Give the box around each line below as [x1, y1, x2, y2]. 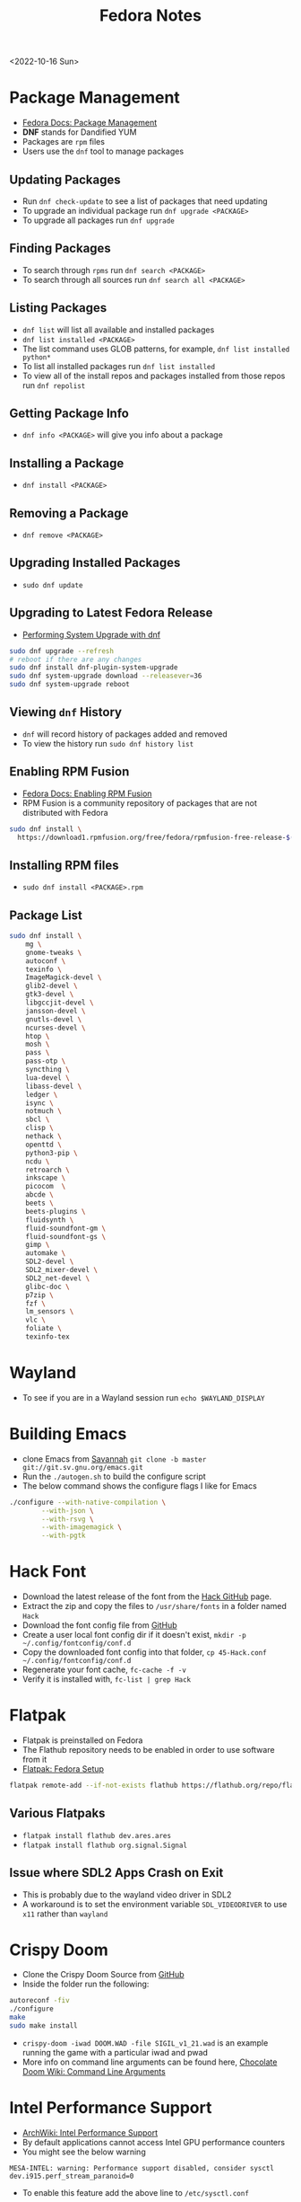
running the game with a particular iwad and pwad [21, 2047, 209, 2057]
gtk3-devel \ [25, 990, 74, 999]
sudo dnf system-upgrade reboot [9, 680, 130, 689]
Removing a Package [9, 505, 129, 521]
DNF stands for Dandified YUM [21, 127, 137, 137]
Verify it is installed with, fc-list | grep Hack [21, 1674, 192, 1685]
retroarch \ [25, 1165, 70, 1174]
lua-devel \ [25, 1073, 70, 1083]
